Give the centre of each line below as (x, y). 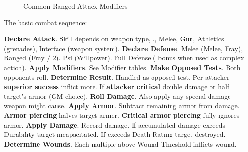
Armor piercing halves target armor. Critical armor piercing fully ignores (122, 115)
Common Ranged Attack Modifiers (76, 6)
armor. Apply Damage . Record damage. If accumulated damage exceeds (115, 124)
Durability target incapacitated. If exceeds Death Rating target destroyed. (115, 134)
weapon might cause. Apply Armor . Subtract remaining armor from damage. (122, 105)
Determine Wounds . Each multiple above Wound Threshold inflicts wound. (120, 143)
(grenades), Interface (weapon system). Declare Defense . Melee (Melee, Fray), (124, 48)
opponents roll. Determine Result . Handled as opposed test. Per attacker (117, 77)
